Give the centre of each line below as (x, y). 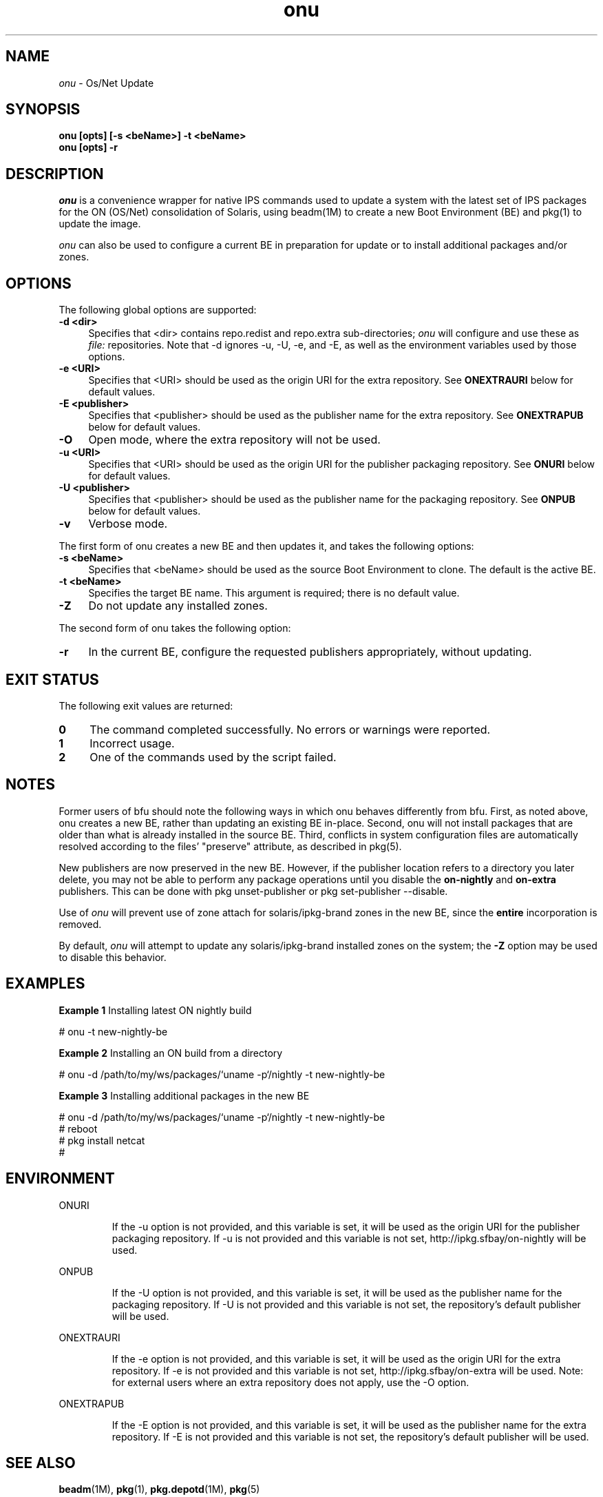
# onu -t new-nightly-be (113, 1031)
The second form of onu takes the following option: (175, 628)
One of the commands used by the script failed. (213, 757)
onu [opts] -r (88, 147)
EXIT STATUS (52, 679)
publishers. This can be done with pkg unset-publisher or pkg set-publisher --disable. (253, 891)
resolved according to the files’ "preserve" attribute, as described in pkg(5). (230, 846)
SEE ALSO (41, 1463)
